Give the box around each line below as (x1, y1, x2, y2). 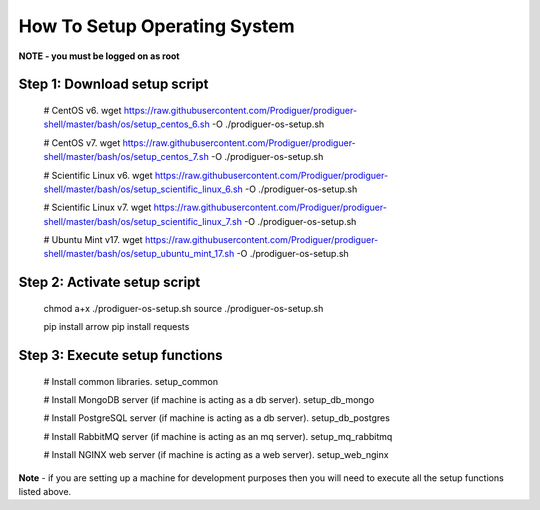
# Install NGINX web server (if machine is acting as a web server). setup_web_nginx (43, 449, 389, 461)
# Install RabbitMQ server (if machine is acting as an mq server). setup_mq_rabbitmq (43, 430, 393, 442)
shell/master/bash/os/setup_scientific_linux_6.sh (43, 183, 244, 195)
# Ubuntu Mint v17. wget (43, 234, 144, 246)
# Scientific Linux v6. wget (43, 169, 154, 181)
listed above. (18, 486, 72, 498)
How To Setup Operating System (18, 15, 295, 37)
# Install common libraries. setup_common (43, 375, 219, 387)
